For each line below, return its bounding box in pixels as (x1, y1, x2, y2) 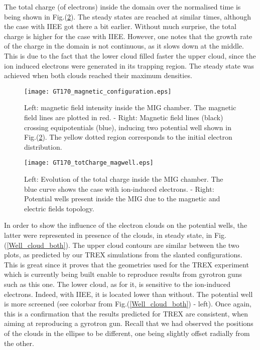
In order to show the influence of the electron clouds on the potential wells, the (4, 220, 247, 230)
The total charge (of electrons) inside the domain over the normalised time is (4, 2, 241, 12)
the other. (4, 337, 34, 348)
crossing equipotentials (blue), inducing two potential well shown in (24, 122, 231, 132)
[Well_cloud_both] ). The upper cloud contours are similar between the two (7, 239, 239, 250)
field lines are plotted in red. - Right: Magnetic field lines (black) (24, 112, 223, 122)
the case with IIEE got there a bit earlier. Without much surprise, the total (4, 21, 236, 32)
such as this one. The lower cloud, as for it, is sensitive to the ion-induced (4, 278, 230, 289)
